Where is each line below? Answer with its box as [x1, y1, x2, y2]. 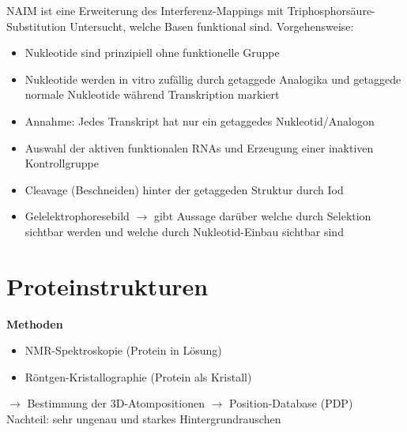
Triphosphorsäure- [287, 2, 375, 18]
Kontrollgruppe [24, 155, 99, 171]
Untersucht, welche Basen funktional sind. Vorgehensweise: [70, 17, 354, 34]
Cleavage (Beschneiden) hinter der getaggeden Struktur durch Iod [24, 181, 344, 197]
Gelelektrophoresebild [24, 208, 130, 224]
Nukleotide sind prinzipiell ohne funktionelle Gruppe [24, 44, 280, 61]
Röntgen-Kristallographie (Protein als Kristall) [24, 368, 252, 385]
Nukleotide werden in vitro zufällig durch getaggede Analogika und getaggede [24, 70, 401, 87]
